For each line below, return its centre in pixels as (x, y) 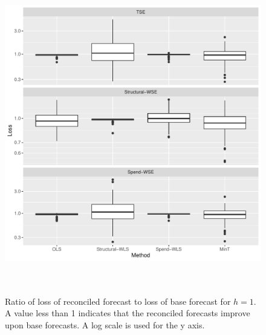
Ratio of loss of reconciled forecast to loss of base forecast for (118, 301)
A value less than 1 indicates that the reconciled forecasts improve (128, 313)
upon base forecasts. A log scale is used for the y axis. (105, 324)
